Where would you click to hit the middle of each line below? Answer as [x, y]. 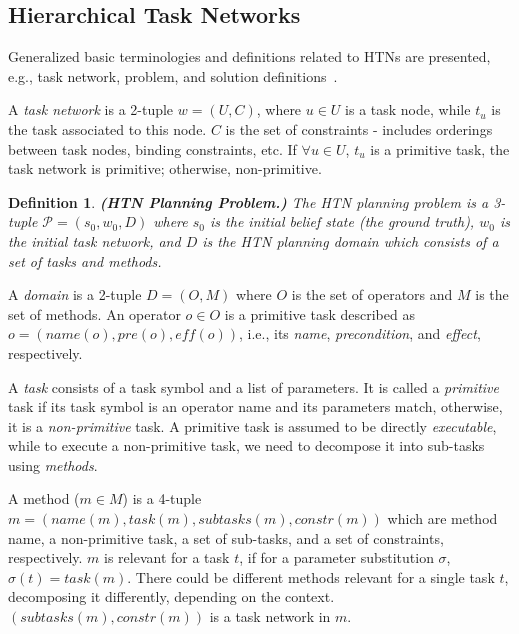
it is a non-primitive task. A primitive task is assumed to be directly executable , [252, 425]
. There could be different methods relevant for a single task [311, 576]
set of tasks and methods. [85, 260]
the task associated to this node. [107, 128]
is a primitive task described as [319, 313]
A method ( [44, 498]
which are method [442, 518]
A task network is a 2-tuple [91, 109]
